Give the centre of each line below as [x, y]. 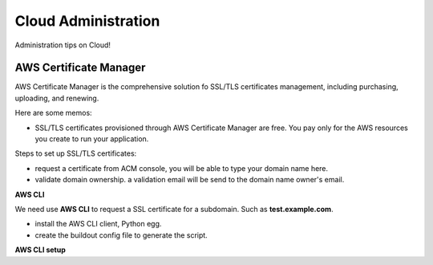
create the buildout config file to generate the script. [121, 235]
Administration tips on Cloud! [63, 45]
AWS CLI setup [40, 250]
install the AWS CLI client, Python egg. [98, 224]
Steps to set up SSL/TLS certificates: [76, 153]
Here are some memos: [53, 113]
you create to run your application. [92, 139]
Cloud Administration [87, 21]
